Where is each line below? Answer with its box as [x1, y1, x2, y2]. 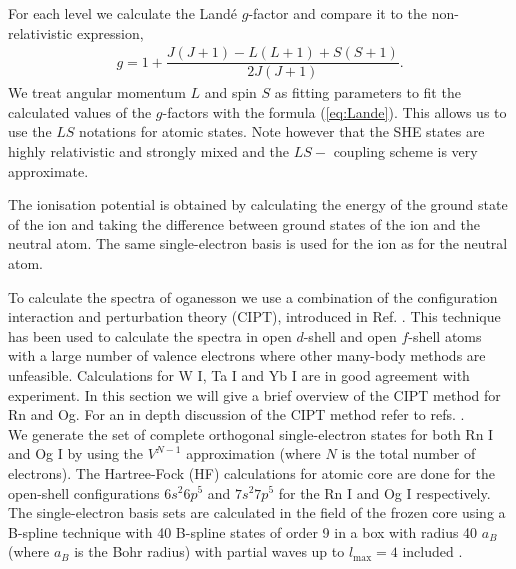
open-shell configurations [8, 482, 160, 503]
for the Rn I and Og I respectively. [278, 482, 491, 503]
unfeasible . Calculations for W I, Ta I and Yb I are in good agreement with [8, 365, 470, 385]
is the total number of [341, 443, 476, 464]
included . [402, 541, 463, 562]
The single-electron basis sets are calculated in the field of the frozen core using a [8, 502, 506, 523]
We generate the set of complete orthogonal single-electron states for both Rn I [8, 423, 494, 444]
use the [8, 121, 52, 142]
